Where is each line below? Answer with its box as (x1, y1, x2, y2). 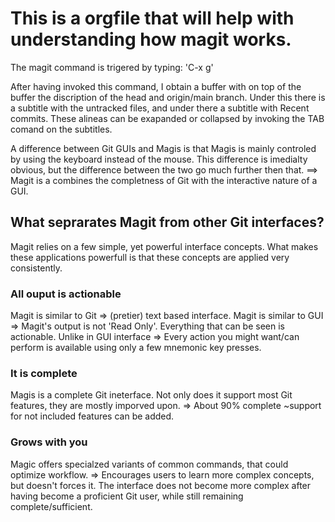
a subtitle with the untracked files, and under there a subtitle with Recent (10, 102, 310, 114)
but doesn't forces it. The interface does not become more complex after (10, 479, 312, 491)
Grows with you (10, 435, 88, 449)
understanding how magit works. (10, 28, 292, 51)
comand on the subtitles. (10, 123, 113, 135)
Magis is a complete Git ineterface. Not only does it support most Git (10, 389, 293, 401)
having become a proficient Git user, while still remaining (10, 490, 244, 502)
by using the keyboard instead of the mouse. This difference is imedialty (10, 153, 308, 165)
